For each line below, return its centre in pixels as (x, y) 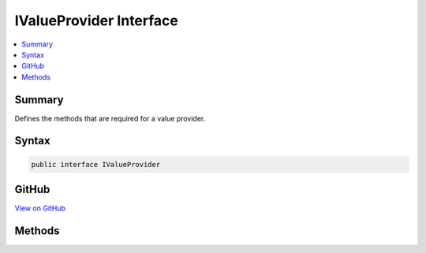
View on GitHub (40, 208)
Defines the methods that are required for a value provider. (110, 118)
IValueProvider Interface (97, 20)
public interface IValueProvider (96, 164)
